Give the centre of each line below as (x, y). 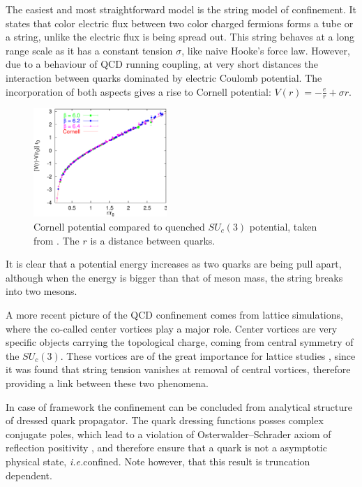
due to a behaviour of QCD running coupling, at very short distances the (162, 64)
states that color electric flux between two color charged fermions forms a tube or (180, 23)
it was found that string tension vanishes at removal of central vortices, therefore (178, 369)
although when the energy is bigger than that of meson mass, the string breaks (174, 277)
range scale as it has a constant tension (89, 50)
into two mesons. (42, 291)
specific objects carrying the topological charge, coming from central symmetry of (180, 342)
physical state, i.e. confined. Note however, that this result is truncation (158, 461)
